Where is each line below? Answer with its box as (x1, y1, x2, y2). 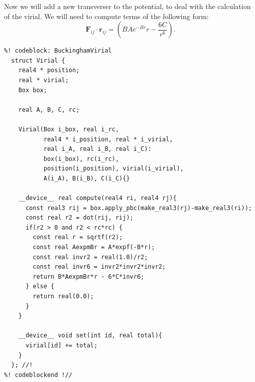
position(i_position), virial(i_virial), (43, 165, 184, 172)
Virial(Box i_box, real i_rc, (18, 125, 119, 133)
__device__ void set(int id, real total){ (18, 332, 162, 339)
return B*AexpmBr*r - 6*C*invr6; (33, 273, 145, 280)
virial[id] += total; (25, 342, 98, 349)
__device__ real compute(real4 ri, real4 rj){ (18, 195, 177, 202)
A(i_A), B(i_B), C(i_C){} (43, 174, 130, 182)
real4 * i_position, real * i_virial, (43, 135, 173, 143)
